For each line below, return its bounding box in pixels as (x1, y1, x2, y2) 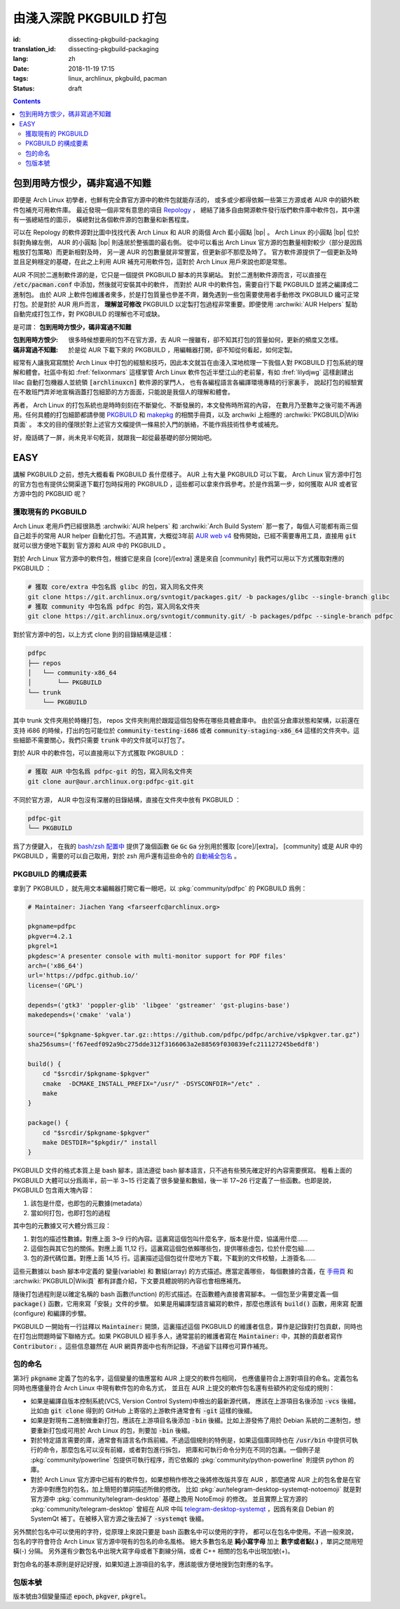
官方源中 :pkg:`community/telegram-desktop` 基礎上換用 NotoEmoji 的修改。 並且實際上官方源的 (30, 1495, 308, 1503)
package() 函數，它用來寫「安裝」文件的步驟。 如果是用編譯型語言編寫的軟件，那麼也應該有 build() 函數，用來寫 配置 (13, 1300, 364, 1308)
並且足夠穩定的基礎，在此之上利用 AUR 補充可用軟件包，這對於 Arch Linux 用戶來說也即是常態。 (13, 258, 291, 266)
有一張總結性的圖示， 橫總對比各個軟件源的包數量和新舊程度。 (13, 215, 193, 224)
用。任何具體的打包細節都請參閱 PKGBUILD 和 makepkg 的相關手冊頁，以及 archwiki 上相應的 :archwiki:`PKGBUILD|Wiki (13, 410, 359, 419)
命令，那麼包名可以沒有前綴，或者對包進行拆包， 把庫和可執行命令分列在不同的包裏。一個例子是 (42, 1446, 321, 1454)
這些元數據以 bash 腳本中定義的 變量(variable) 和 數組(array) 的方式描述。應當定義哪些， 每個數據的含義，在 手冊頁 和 (13, 1267, 354, 1275)
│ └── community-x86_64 (27, 669, 117, 677)
